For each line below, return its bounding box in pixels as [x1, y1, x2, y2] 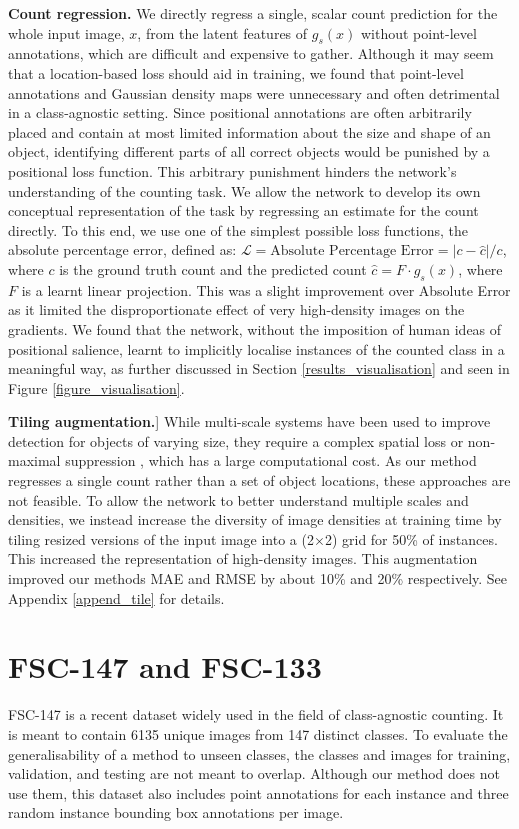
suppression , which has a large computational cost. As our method [65, 450, 477, 471]
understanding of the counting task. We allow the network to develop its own [8, 180, 481, 201]
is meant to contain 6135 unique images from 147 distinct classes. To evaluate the [8, 723, 508, 744]
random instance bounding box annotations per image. [8, 802, 344, 823]
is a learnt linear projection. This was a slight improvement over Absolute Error [21, 279, 511, 300]
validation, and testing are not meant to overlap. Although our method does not [8, 763, 500, 784]
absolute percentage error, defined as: [8, 239, 237, 260]
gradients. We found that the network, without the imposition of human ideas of [8, 318, 502, 339]
